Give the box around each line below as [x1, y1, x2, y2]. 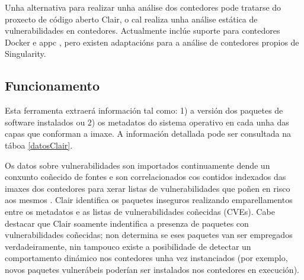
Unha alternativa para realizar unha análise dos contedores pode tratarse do [5, 1, 281, 13]
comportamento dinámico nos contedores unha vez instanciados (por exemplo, [5, 252, 288, 264]
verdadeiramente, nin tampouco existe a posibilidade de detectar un [5, 240, 251, 252]
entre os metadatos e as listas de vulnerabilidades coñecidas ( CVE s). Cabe [5, 205, 275, 217]
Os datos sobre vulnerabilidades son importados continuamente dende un [5, 159, 270, 171]
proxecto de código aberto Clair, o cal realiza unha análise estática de [5, 12, 258, 25]
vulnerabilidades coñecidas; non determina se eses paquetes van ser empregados [5, 228, 293, 241]
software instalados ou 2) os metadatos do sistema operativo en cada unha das [5, 115, 289, 128]
